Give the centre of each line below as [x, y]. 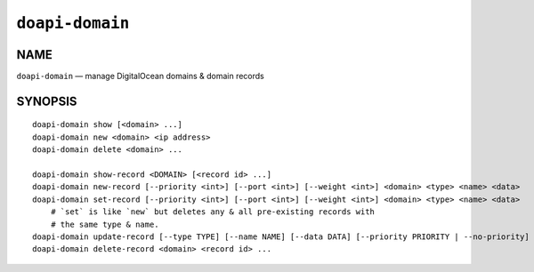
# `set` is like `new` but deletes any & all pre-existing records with [213, 212]
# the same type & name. [105, 224]
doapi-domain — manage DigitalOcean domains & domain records [140, 76]
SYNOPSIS [47, 101]
